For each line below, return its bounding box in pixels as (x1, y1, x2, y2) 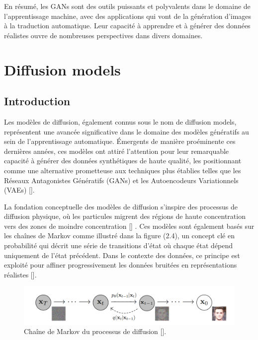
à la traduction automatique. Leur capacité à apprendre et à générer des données (4, 20, 251, 31)
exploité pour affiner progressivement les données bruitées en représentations (4, 260, 237, 270)
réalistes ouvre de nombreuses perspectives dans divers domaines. (4, 30, 203, 40)
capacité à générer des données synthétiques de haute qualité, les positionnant (4, 155, 242, 166)
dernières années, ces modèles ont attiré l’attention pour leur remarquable (4, 145, 229, 156)
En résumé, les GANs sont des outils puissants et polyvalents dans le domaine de (4, 1, 251, 11)
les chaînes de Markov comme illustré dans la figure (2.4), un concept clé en (4, 230, 235, 241)
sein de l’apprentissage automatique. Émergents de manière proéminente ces (4, 136, 236, 146)
